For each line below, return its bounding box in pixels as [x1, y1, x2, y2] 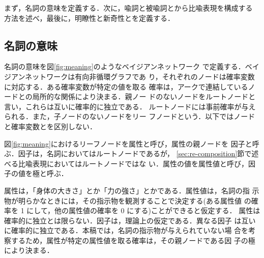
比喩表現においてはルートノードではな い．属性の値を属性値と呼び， [18, 158, 248, 168]
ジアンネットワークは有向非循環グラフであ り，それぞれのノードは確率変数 [4, 71, 255, 81]
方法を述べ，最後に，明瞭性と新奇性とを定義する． [4, 12, 174, 23]
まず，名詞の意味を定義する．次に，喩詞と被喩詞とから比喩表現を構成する [4, 3, 253, 13]
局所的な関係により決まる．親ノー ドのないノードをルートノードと [32, 91, 256, 102]
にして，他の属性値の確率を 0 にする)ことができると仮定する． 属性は [26, 205, 260, 216]
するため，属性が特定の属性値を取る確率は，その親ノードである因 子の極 [11, 235, 255, 245]
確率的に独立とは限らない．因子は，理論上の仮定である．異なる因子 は [4, 215, 242, 225]
